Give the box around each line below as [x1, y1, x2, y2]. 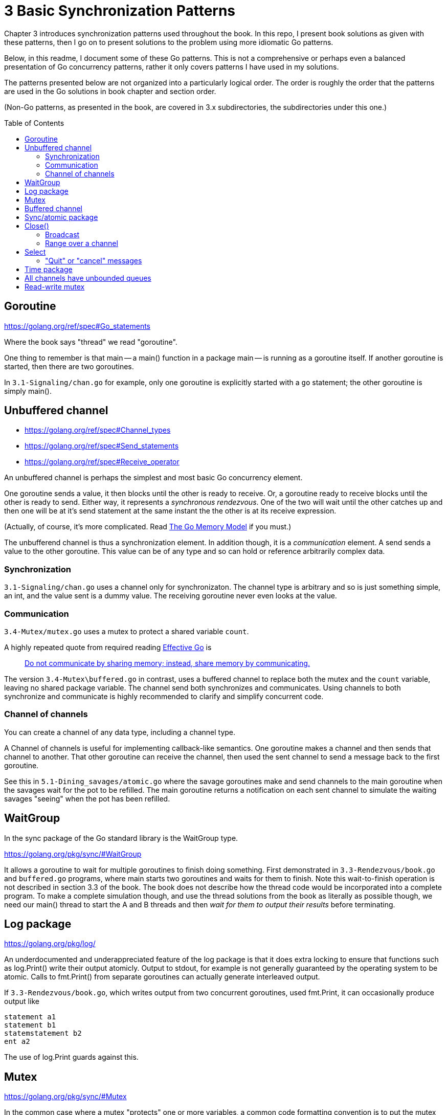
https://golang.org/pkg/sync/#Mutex [4, 1092, 127, 1101]
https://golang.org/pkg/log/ [4, 939, 96, 948]
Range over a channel [45, 238, 118, 248]
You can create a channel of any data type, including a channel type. [4, 727, 236, 737]
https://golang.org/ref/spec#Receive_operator [25, 457, 180, 466]
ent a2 [4, 1037, 30, 1046]
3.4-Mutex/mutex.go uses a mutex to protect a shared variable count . [4, 627, 249, 636]
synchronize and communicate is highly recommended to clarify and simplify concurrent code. [4, 692, 324, 701]
